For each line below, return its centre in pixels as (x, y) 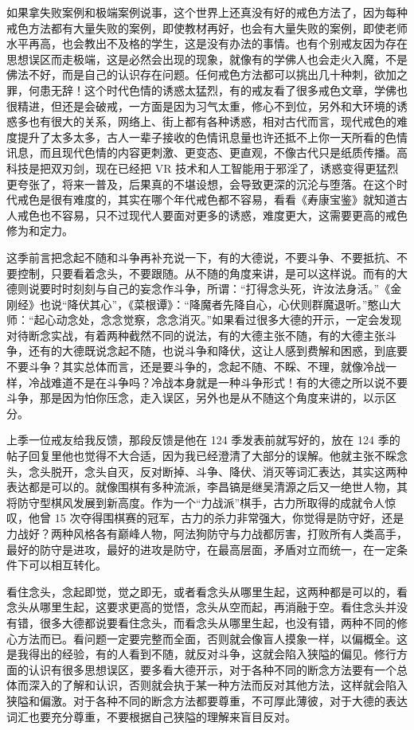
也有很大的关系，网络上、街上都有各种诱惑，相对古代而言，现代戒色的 (212, 121)
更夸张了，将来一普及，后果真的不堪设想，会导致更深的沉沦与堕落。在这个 (201, 183)
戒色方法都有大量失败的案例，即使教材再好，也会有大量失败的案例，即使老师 (207, 27)
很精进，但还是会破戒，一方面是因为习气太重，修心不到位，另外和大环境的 (201, 105)
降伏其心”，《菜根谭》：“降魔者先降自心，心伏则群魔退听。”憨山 (228, 304)
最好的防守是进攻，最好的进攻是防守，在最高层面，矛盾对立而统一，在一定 (201, 549)
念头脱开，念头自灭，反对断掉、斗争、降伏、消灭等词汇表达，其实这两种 (218, 471)
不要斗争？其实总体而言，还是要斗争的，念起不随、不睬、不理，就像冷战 (196, 367)
